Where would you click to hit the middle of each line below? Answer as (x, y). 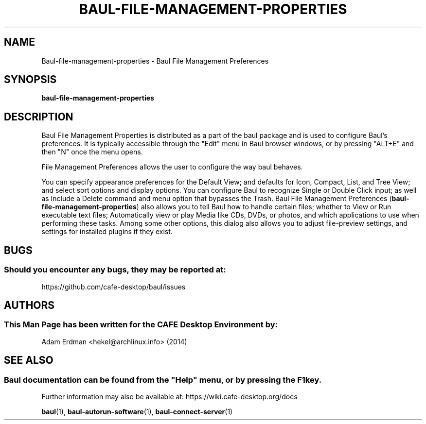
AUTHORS (29, 305)
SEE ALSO (29, 360)
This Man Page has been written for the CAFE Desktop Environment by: (141, 325)
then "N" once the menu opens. (92, 152)
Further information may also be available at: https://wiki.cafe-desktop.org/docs (169, 396)
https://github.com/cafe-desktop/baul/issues (114, 287)
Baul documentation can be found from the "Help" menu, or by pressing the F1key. (163, 380)
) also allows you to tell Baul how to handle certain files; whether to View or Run (264, 207)
